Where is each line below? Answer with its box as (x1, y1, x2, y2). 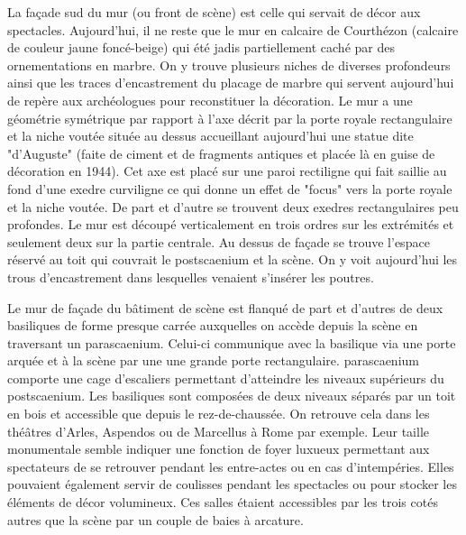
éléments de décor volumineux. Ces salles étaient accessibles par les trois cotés (7, 493, 438, 512)
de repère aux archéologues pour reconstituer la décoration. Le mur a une (7, 90, 413, 109)
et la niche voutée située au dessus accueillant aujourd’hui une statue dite (7, 126, 414, 145)
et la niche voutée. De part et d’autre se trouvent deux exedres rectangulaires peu (7, 197, 459, 216)
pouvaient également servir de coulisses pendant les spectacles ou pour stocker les (7, 475, 457, 493)
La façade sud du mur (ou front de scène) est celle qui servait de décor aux (7, 3, 421, 21)
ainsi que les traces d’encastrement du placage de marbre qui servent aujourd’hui (7, 73, 454, 92)
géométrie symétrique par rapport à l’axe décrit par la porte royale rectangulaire (7, 108, 452, 127)
